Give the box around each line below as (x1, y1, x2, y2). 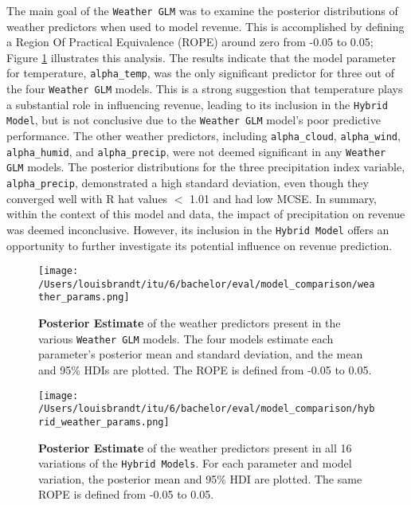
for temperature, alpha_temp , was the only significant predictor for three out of (6, 65, 395, 81)
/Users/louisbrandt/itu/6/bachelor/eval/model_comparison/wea (38, 278, 375, 290)
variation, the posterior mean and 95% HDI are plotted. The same (38, 470, 362, 487)
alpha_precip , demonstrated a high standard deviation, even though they (6, 174, 369, 191)
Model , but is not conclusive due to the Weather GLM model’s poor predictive (6, 112, 381, 128)
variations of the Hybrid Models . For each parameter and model (38, 455, 352, 472)
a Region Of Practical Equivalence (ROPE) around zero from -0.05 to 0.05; (6, 33, 374, 50)
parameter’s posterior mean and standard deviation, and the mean (38, 346, 363, 362)
